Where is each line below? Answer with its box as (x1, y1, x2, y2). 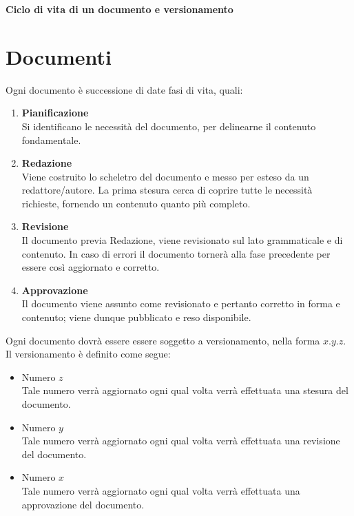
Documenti (6, 42, 112, 70)
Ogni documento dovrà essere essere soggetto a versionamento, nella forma (6, 333, 320, 347)
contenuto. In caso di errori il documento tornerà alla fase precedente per (21, 246, 331, 260)
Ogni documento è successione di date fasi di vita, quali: (6, 82, 243, 96)
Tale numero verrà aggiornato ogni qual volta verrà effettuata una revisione (21, 433, 340, 448)
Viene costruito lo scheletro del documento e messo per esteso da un (21, 169, 309, 183)
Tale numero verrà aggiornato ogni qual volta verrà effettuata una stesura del (21, 383, 348, 398)
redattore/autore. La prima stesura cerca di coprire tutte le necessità (21, 183, 313, 197)
